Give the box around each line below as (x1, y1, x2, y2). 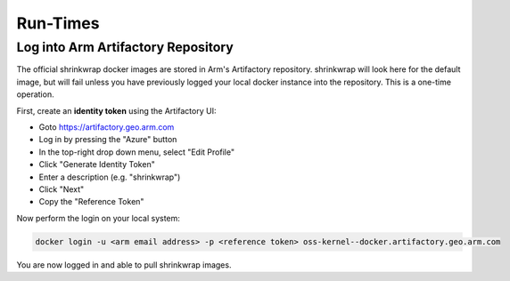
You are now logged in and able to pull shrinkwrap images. (16, 259, 232, 270)
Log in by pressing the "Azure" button (38, 134, 177, 145)
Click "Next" (38, 183, 85, 195)
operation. (16, 89, 54, 100)
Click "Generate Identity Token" (38, 159, 155, 170)
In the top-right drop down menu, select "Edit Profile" (38, 147, 235, 157)
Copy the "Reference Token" (38, 197, 144, 207)
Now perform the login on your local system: (16, 213, 180, 223)
